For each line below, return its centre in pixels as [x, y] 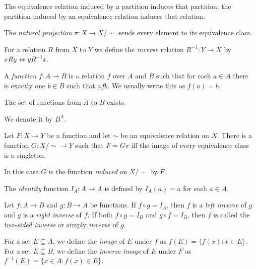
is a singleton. [25, 155]
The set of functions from [43, 102]
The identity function [36, 188]
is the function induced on [88, 171]
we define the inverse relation [139, 49]
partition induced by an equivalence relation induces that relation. [105, 16]
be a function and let [79, 135]
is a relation [87, 75]
